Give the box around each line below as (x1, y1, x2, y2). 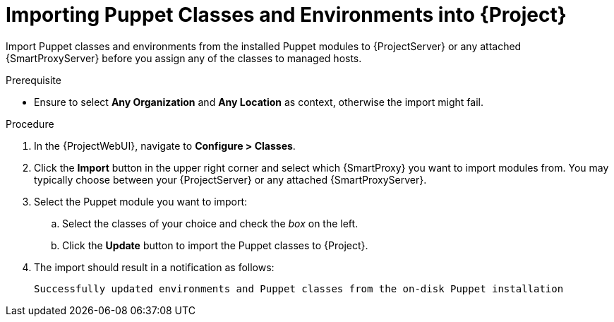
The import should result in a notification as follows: (34, 261, 275, 273)
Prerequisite (6, 73, 61, 86)
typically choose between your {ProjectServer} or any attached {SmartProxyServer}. (34, 173, 427, 186)
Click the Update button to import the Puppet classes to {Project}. (62, 239, 368, 251)
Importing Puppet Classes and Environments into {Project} (6, 3, 567, 27)
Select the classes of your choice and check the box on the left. (62, 217, 359, 229)
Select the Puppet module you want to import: (34, 195, 248, 208)
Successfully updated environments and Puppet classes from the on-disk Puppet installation (34, 282, 564, 294)
